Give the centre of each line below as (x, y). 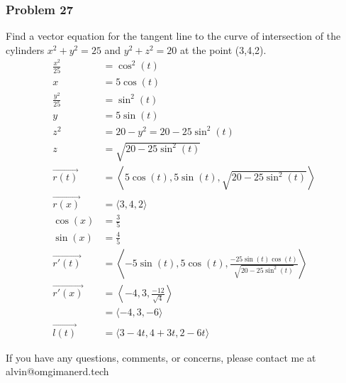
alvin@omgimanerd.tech (57, 371)
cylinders (25, 49)
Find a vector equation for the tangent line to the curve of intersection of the (173, 36)
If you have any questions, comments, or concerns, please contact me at (161, 357)
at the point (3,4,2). (223, 49)
